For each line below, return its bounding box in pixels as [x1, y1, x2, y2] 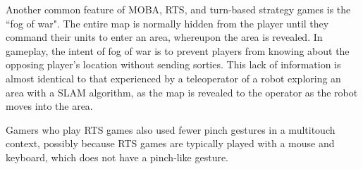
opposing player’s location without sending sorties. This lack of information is [6, 57, 341, 72]
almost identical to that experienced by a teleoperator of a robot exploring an [6, 70, 341, 85]
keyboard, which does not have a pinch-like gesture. [6, 149, 229, 164]
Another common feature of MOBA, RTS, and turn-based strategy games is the [6, 2, 351, 16]
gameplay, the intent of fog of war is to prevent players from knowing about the [6, 43, 350, 58]
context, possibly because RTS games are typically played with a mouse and [6, 136, 335, 151]
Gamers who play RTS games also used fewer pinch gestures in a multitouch [6, 122, 336, 137]
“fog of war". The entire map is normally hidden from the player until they [6, 15, 329, 30]
